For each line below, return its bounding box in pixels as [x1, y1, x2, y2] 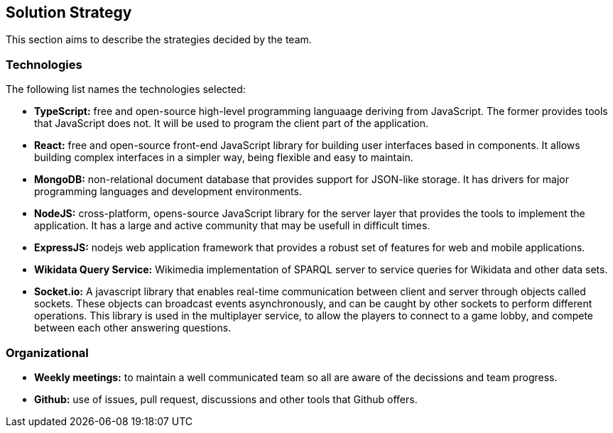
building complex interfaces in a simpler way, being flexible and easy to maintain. [34, 151, 413, 164]
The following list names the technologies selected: [6, 83, 246, 96]
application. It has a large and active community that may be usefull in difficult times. [34, 219, 430, 232]
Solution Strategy [6, 4, 132, 21]
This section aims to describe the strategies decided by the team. [6, 33, 312, 46]
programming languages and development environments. [34, 185, 302, 198]
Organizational [6, 345, 89, 360]
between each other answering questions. [34, 322, 232, 334]
